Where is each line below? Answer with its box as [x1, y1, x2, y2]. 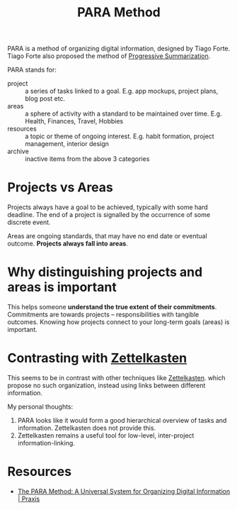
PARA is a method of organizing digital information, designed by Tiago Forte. [7, 44, 231, 53]
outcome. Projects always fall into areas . [7, 239, 129, 248]
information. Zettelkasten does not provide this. [17, 423, 156, 432]
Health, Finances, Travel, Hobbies [25, 117, 124, 126]
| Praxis [17, 494, 40, 503]
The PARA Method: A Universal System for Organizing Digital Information [17, 487, 231, 495]
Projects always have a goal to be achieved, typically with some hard [7, 203, 209, 211]
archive [7, 147, 30, 156]
